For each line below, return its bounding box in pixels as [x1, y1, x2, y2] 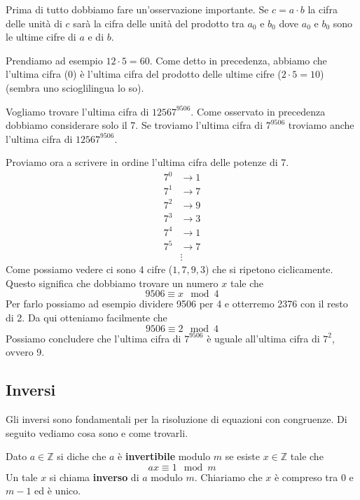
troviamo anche [288, 118, 354, 132]
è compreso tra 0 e [274, 469, 354, 484]
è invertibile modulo [118, 449, 211, 464]
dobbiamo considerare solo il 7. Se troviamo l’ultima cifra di [6, 118, 263, 132]
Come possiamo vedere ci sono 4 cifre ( [6, 262, 173, 277]
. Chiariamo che [194, 469, 263, 484]
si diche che [57, 449, 106, 464]
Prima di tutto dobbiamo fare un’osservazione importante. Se [6, 2, 269, 16]
